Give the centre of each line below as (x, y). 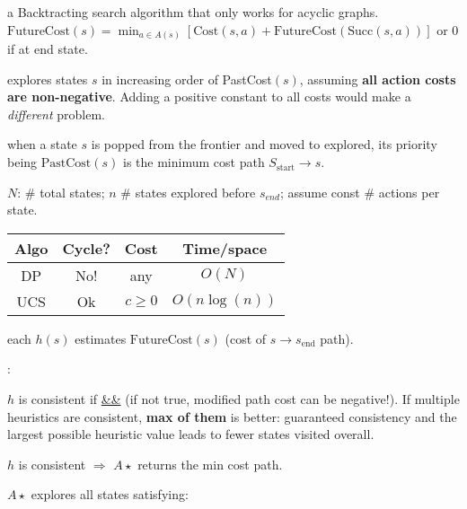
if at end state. (48, 49)
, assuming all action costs (378, 79)
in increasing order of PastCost (187, 79)
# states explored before (188, 192)
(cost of (246, 338)
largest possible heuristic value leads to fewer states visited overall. (191, 434)
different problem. (57, 114)
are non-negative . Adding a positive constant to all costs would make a (209, 97)
